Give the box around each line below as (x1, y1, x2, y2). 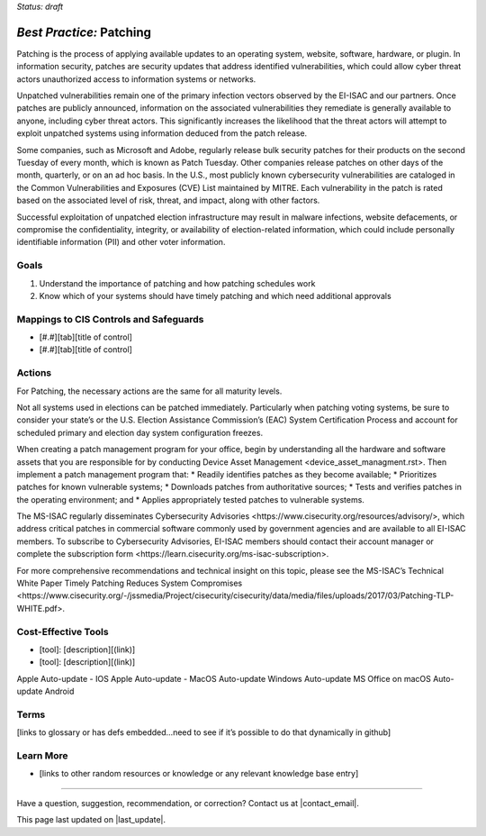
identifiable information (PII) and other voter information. (16, 237, 226, 248)
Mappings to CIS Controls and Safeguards (16, 313, 204, 325)
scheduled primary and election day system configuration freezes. (16, 427, 264, 438)
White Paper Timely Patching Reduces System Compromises (16, 577, 243, 589)
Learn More (16, 750, 68, 762)
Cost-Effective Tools (16, 625, 109, 638)
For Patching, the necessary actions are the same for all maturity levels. (16, 386, 283, 396)
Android (44, 686, 75, 697)
